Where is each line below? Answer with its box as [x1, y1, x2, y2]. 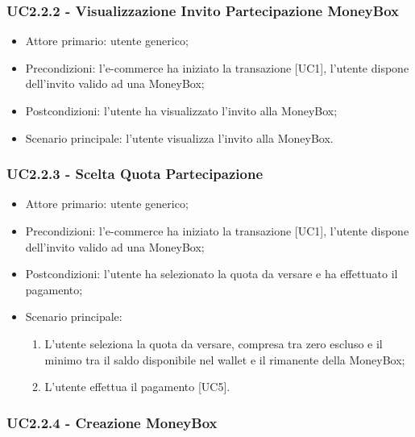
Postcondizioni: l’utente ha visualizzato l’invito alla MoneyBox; [25, 102, 338, 119]
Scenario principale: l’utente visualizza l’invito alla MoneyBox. [25, 129, 334, 146]
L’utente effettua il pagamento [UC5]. [44, 378, 230, 395]
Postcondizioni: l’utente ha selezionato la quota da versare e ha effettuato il [25, 265, 398, 282]
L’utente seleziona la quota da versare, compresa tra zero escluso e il [44, 335, 383, 352]
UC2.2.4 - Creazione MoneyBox [6, 412, 218, 432]
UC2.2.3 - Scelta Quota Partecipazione [6, 164, 264, 184]
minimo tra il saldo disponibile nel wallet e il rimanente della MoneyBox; [44, 351, 405, 368]
